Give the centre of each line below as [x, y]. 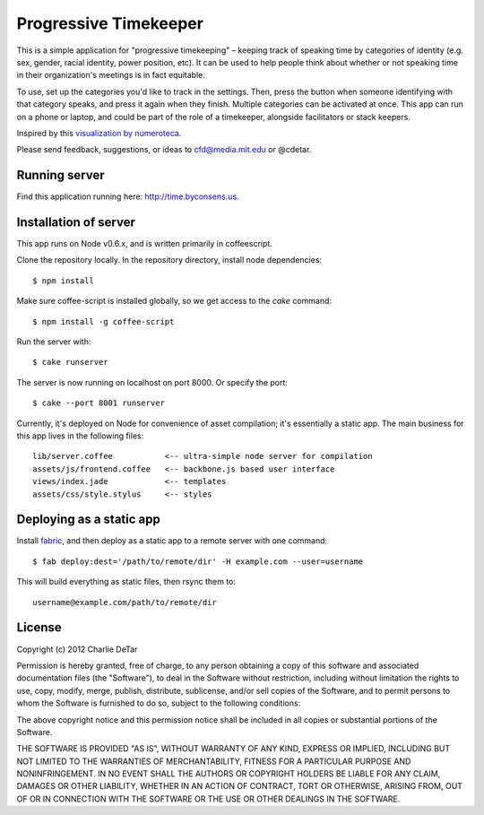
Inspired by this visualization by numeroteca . [99, 133]
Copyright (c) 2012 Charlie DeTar [77, 649]
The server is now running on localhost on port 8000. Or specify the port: [152, 382]
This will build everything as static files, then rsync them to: [126, 582]
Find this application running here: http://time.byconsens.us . [128, 196]
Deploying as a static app [88, 520]
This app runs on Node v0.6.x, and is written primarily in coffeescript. [144, 244]
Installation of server [76, 222]
